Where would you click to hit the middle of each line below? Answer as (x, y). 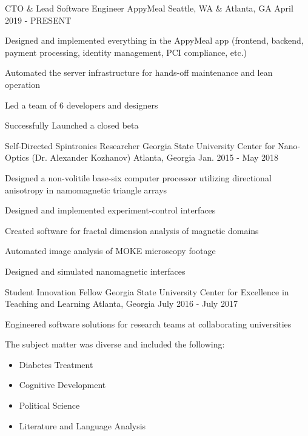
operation (23, 84)
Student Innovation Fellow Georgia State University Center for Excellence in (147, 291)
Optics (17, 157)
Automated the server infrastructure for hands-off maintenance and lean (139, 72)
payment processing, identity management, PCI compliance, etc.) (126, 52)
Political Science (49, 405)
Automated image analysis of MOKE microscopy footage (110, 251)
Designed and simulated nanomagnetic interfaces (95, 271)
